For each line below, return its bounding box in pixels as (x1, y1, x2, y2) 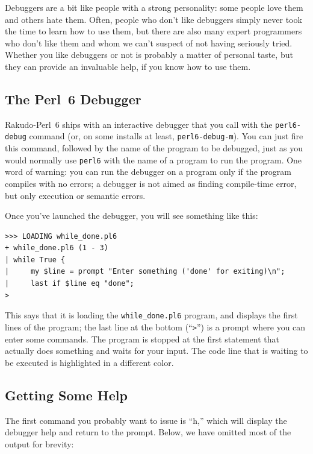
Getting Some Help (5, 385, 128, 404)
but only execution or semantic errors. (5, 189, 146, 201)
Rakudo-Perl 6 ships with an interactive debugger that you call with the (5, 118, 273, 130)
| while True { (5, 255, 66, 264)
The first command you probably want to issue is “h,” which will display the (5, 414, 287, 426)
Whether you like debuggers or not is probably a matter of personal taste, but (5, 48, 293, 61)
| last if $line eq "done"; (5, 279, 134, 288)
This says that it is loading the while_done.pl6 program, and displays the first (5, 309, 298, 321)
